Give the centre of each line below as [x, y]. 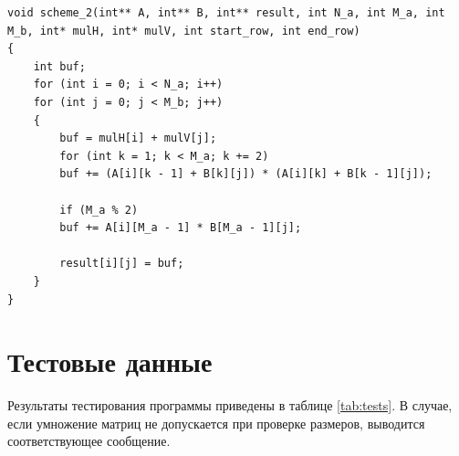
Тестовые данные [110, 361]
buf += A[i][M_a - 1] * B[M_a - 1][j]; [181, 228]
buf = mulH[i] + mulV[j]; [138, 138]
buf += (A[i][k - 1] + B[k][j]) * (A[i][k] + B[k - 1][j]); [246, 174]
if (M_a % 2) [99, 210]
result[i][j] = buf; [122, 264]
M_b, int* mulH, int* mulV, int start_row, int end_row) [184, 31]
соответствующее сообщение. [89, 441]
